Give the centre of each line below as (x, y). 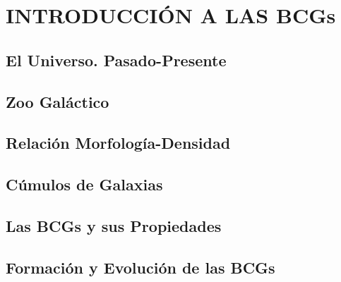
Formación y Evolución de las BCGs (140, 267)
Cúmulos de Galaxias (84, 184)
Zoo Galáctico (58, 101)
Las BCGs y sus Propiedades (114, 225)
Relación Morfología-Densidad (118, 143)
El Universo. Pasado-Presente (116, 60)
